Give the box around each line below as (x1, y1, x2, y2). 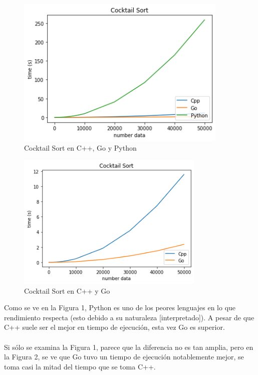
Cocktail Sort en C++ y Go (24, 285, 110, 296)
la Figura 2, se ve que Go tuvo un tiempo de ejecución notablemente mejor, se (4, 351, 244, 362)
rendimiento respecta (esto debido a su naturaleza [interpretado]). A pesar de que (4, 312, 254, 322)
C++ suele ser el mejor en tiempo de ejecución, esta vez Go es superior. (4, 322, 225, 332)
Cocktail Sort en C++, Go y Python (24, 143, 137, 153)
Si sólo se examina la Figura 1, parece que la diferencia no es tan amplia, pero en (4, 341, 253, 352)
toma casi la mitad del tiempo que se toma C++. (4, 361, 156, 371)
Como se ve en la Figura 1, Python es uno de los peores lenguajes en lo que (4, 302, 236, 313)
